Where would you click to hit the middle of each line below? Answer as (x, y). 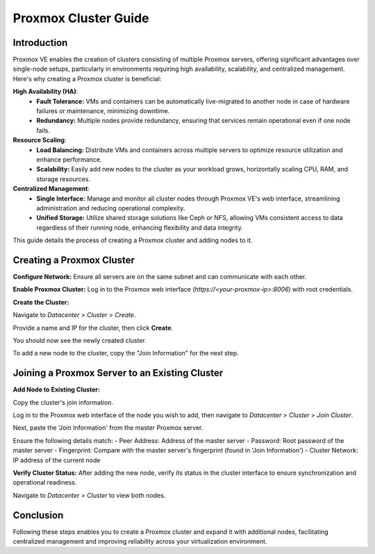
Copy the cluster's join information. (63, 402)
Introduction (40, 43)
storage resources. (63, 179)
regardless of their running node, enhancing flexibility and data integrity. (140, 227)
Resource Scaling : (40, 140)
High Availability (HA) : (45, 92)
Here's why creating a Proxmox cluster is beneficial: (87, 78)
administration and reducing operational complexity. (111, 208)
